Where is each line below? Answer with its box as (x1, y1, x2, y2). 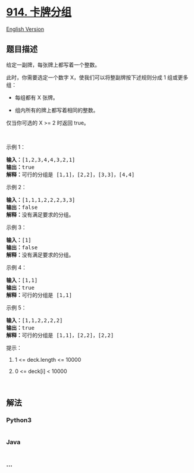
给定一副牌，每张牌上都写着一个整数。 (6, 61, 100, 68)
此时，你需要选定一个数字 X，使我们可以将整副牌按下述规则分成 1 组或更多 (6, 74, 189, 81)
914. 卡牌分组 (6, 5, 72, 19)
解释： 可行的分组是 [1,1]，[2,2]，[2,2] (6, 331, 114, 339)
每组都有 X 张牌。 (14, 93, 58, 101)
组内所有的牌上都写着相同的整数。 (14, 106, 99, 114)
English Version (6, 25, 45, 33)
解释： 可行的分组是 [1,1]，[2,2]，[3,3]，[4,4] (6, 171, 135, 178)
